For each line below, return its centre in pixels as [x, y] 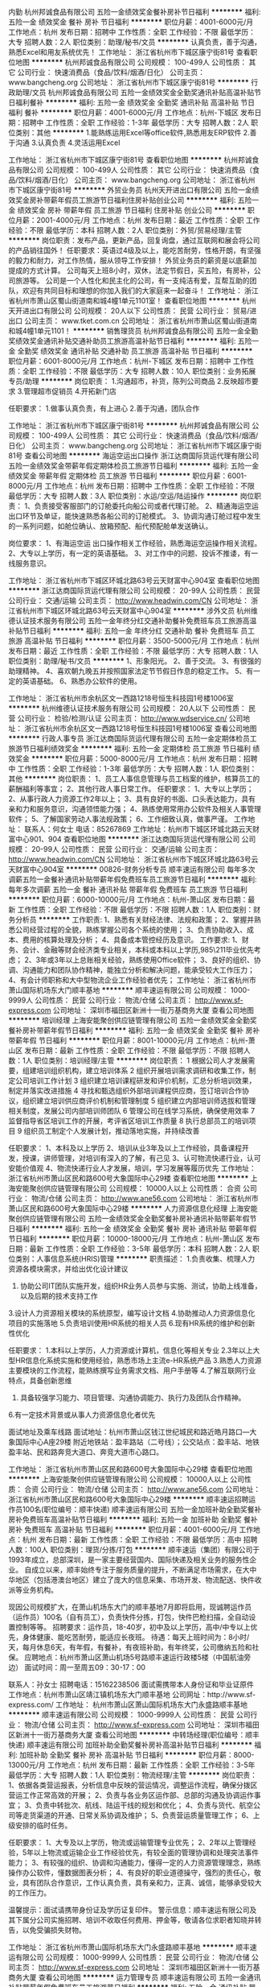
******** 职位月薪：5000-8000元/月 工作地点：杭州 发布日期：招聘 [144, 758]
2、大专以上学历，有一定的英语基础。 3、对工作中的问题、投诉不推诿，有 [130, 553]
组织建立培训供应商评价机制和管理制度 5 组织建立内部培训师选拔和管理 [139, 1101]
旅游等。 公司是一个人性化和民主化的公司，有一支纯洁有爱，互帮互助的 [132, 281]
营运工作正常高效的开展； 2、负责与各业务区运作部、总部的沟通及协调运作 [131, 1795]
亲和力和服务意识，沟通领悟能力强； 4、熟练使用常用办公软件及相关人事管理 [135, 809]
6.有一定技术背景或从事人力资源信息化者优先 [82, 1415]
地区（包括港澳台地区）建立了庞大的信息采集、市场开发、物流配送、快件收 [138, 1580]
